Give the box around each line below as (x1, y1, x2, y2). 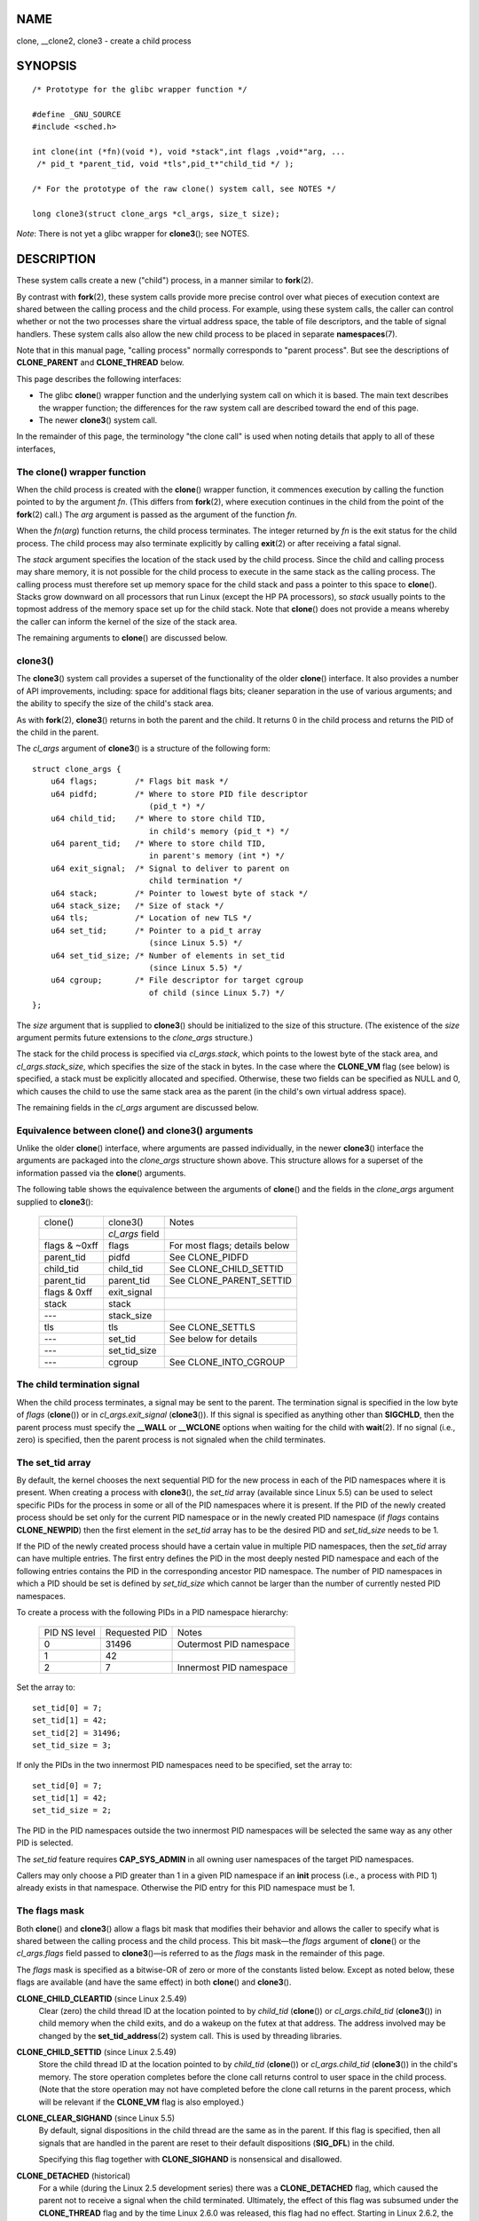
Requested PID (105, 1627, 168, 1639)
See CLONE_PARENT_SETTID (169, 1274, 293, 1286)
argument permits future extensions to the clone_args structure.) (16, 1031, 254, 1043)
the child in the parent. (16, 727, 99, 737)
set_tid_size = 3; (32, 1739, 113, 1750)
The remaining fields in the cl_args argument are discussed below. (16, 1102, 259, 1112)
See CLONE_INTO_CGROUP (169, 1356, 286, 1368)
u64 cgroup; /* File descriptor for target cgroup (50, 975, 303, 985)
